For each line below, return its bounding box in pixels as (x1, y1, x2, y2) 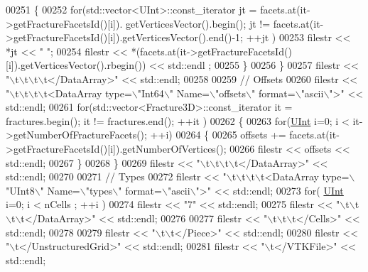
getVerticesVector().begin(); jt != (125, 16, 271, 31)
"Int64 (137, 85, 164, 100)
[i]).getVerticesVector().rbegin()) (6, 58, 146, 72)
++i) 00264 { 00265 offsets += (150, 127, 286, 142)
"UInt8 (6, 183, 35, 197)
